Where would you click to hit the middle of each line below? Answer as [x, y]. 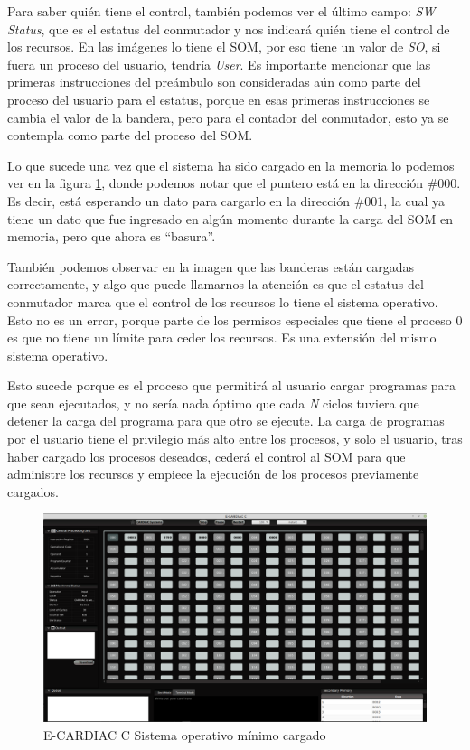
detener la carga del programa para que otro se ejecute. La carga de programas [226, 421]
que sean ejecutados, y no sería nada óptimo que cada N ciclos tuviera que [213, 403]
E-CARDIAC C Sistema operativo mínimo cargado [185, 735]
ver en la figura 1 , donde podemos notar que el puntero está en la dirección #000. [234, 183]
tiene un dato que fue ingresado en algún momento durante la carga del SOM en [230, 218]
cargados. [33, 491]
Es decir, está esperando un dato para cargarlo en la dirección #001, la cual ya [226, 200]
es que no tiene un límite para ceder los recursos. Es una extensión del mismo [222, 337]
